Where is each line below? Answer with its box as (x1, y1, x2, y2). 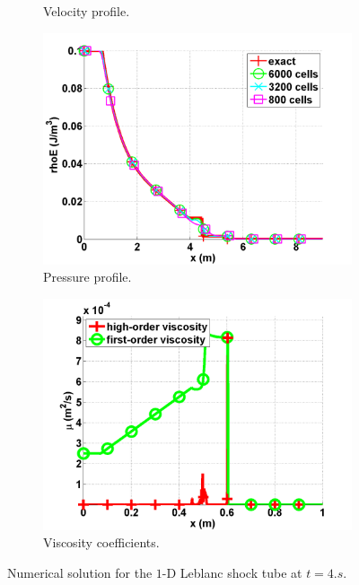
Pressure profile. (43, 267, 132, 286)
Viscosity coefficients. (43, 533, 160, 552)
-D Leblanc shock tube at (162, 563, 302, 581)
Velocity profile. (43, 2, 130, 20)
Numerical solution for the (7, 563, 153, 581)
